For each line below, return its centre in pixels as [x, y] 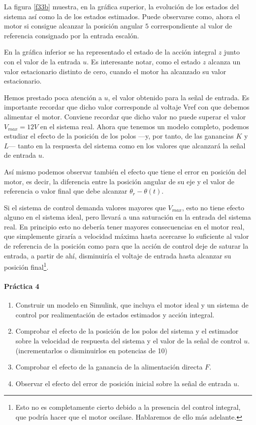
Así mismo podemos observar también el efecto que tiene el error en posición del [125, 171]
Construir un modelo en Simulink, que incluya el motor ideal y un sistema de [132, 305]
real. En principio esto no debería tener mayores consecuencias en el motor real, [124, 226]
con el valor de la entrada [42, 61]
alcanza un [224, 61]
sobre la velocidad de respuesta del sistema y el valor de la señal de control [128, 341]
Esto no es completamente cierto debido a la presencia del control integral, [128, 407]
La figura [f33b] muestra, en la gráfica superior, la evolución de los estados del [122, 6]
